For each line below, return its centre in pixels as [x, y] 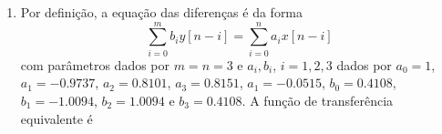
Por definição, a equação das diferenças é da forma [162, 12]
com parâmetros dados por [95, 64]
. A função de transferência [318, 100]
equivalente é [57, 118]
